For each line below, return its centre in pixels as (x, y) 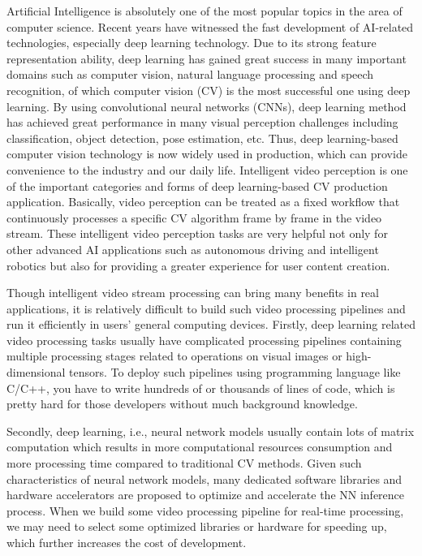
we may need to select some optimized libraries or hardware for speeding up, (197, 526)
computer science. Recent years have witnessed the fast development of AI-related (210, 26)
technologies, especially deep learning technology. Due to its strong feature (192, 43)
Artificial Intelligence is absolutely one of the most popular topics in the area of (205, 11)
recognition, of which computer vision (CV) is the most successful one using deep (209, 90)
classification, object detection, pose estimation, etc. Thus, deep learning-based (202, 138)
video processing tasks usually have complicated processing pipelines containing (204, 340)
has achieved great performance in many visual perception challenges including (202, 122)
